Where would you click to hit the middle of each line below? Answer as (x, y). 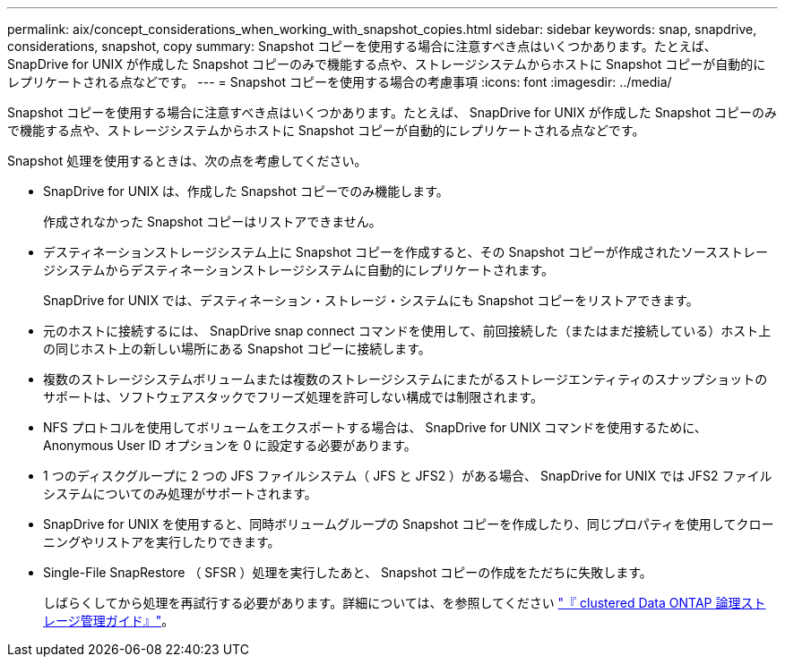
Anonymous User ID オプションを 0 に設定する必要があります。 (230, 445)
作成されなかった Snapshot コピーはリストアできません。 (212, 221)
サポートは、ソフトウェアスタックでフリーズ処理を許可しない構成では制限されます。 (293, 397)
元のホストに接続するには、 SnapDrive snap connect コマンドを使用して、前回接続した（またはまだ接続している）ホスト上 (407, 331)
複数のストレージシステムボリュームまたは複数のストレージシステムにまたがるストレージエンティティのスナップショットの (405, 379)
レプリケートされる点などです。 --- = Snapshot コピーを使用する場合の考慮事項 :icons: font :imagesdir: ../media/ (340, 82)
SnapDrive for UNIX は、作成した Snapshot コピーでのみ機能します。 (246, 191)
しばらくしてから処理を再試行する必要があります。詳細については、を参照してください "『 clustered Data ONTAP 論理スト (405, 603)
